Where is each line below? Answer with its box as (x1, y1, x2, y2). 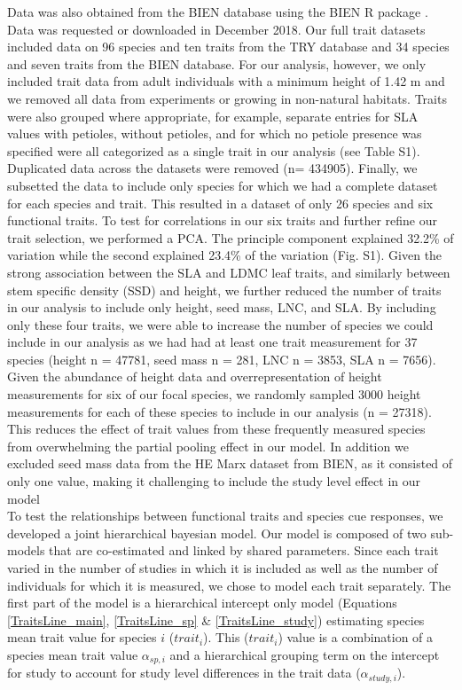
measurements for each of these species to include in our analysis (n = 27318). (7, 402, 432, 420)
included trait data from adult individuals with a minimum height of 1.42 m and (7, 72, 445, 90)
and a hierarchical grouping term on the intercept (169, 645, 440, 663)
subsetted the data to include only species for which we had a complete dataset (7, 176, 438, 194)
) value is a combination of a (278, 628, 434, 647)
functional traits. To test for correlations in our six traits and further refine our (7, 211, 438, 230)
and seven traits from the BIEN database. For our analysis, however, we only (7, 54, 427, 73)
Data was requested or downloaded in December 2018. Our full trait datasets (7, 20, 426, 38)
